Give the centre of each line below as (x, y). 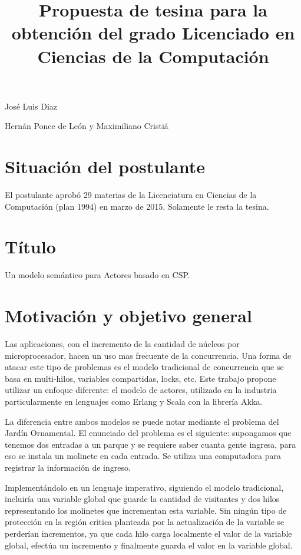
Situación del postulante (105, 166)
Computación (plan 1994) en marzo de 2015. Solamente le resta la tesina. (137, 206)
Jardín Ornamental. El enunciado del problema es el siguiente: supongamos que (148, 433)
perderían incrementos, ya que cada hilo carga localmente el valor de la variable (148, 533)
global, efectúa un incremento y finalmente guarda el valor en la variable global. (149, 545)
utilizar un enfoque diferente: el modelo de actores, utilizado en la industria (141, 390)
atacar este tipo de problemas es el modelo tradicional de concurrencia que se (144, 367)
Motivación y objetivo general (128, 316)
